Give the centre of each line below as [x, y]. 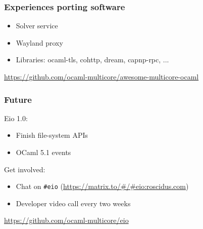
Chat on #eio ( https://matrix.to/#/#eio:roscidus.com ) [102, 186]
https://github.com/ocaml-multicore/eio [66, 220]
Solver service [37, 26]
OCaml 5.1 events [43, 152]
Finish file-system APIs [52, 135]
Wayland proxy [39, 42]
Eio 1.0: [16, 118]
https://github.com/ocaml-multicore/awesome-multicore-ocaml [101, 77]
